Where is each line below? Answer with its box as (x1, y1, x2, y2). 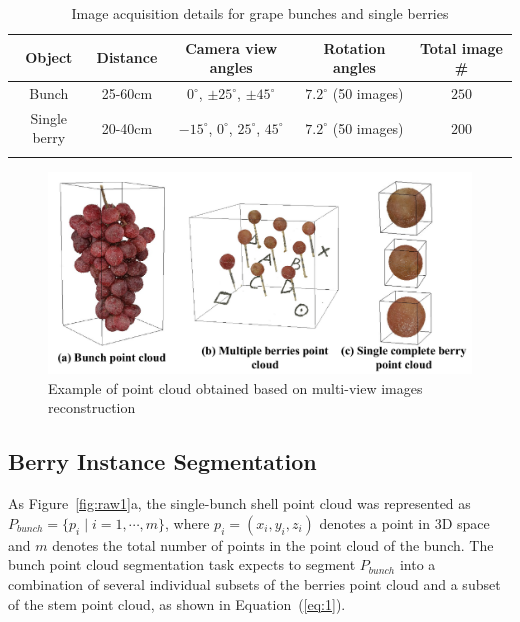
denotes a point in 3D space (319, 512, 490, 533)
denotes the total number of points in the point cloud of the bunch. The (52, 534, 494, 555)
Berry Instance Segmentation (8, 446, 317, 477)
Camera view (185, 37, 278, 58)
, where (165, 512, 210, 533)
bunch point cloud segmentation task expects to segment (8, 554, 356, 575)
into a (399, 554, 436, 575)
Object (25, 47, 73, 68)
